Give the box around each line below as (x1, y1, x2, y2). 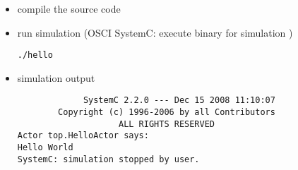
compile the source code (17, 1, 121, 16)
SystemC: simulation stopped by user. (17, 154, 200, 164)
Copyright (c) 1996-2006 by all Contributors (58, 107, 275, 118)
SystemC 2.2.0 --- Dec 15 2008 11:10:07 (83, 95, 275, 106)
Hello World (17, 142, 73, 153)
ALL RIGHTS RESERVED (118, 119, 215, 129)
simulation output (17, 70, 95, 85)
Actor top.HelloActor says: (17, 130, 149, 141)
